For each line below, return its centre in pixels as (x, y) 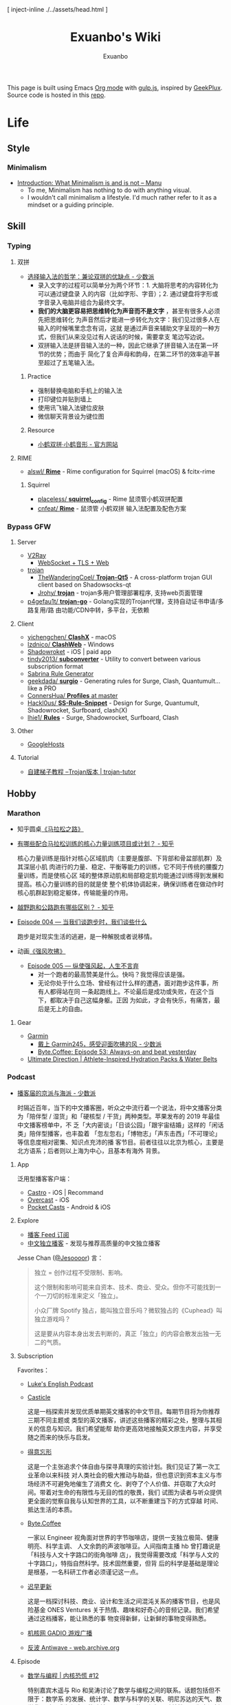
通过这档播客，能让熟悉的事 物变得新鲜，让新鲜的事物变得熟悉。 (119, 1618)
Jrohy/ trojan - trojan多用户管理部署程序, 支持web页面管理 (120, 593)
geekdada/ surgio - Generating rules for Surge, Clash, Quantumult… (124, 681)
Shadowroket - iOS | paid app (69, 651)
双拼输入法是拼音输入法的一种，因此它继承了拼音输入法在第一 (125, 345)
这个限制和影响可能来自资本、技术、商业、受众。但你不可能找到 (124, 1287)
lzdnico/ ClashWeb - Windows (71, 644)
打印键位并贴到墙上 (65, 399)
